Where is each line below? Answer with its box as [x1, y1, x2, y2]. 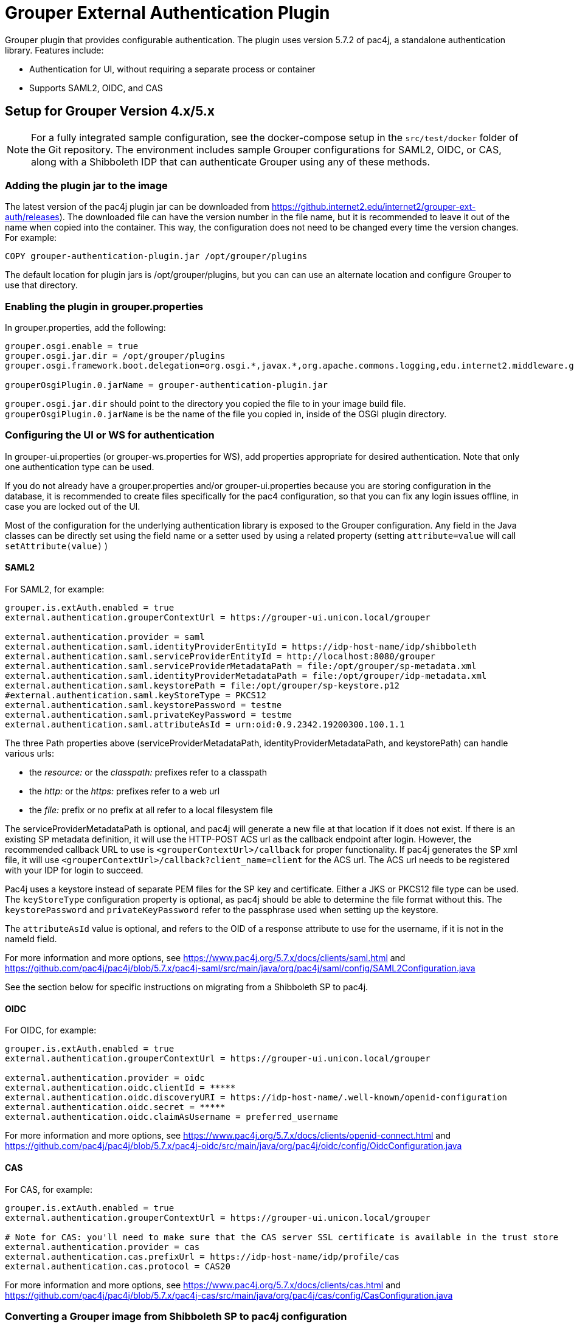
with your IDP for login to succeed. [5, 865, 143, 876]
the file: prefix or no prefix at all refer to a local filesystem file [29, 805, 273, 816]
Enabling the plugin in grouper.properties [5, 300, 204, 313]
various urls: [5, 748, 55, 759]
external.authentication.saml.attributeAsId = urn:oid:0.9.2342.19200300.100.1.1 [5, 720, 405, 730]
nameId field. [5, 934, 57, 945]
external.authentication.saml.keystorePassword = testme [5, 700, 282, 710]
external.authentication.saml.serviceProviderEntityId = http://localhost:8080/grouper [5, 651, 436, 662]
